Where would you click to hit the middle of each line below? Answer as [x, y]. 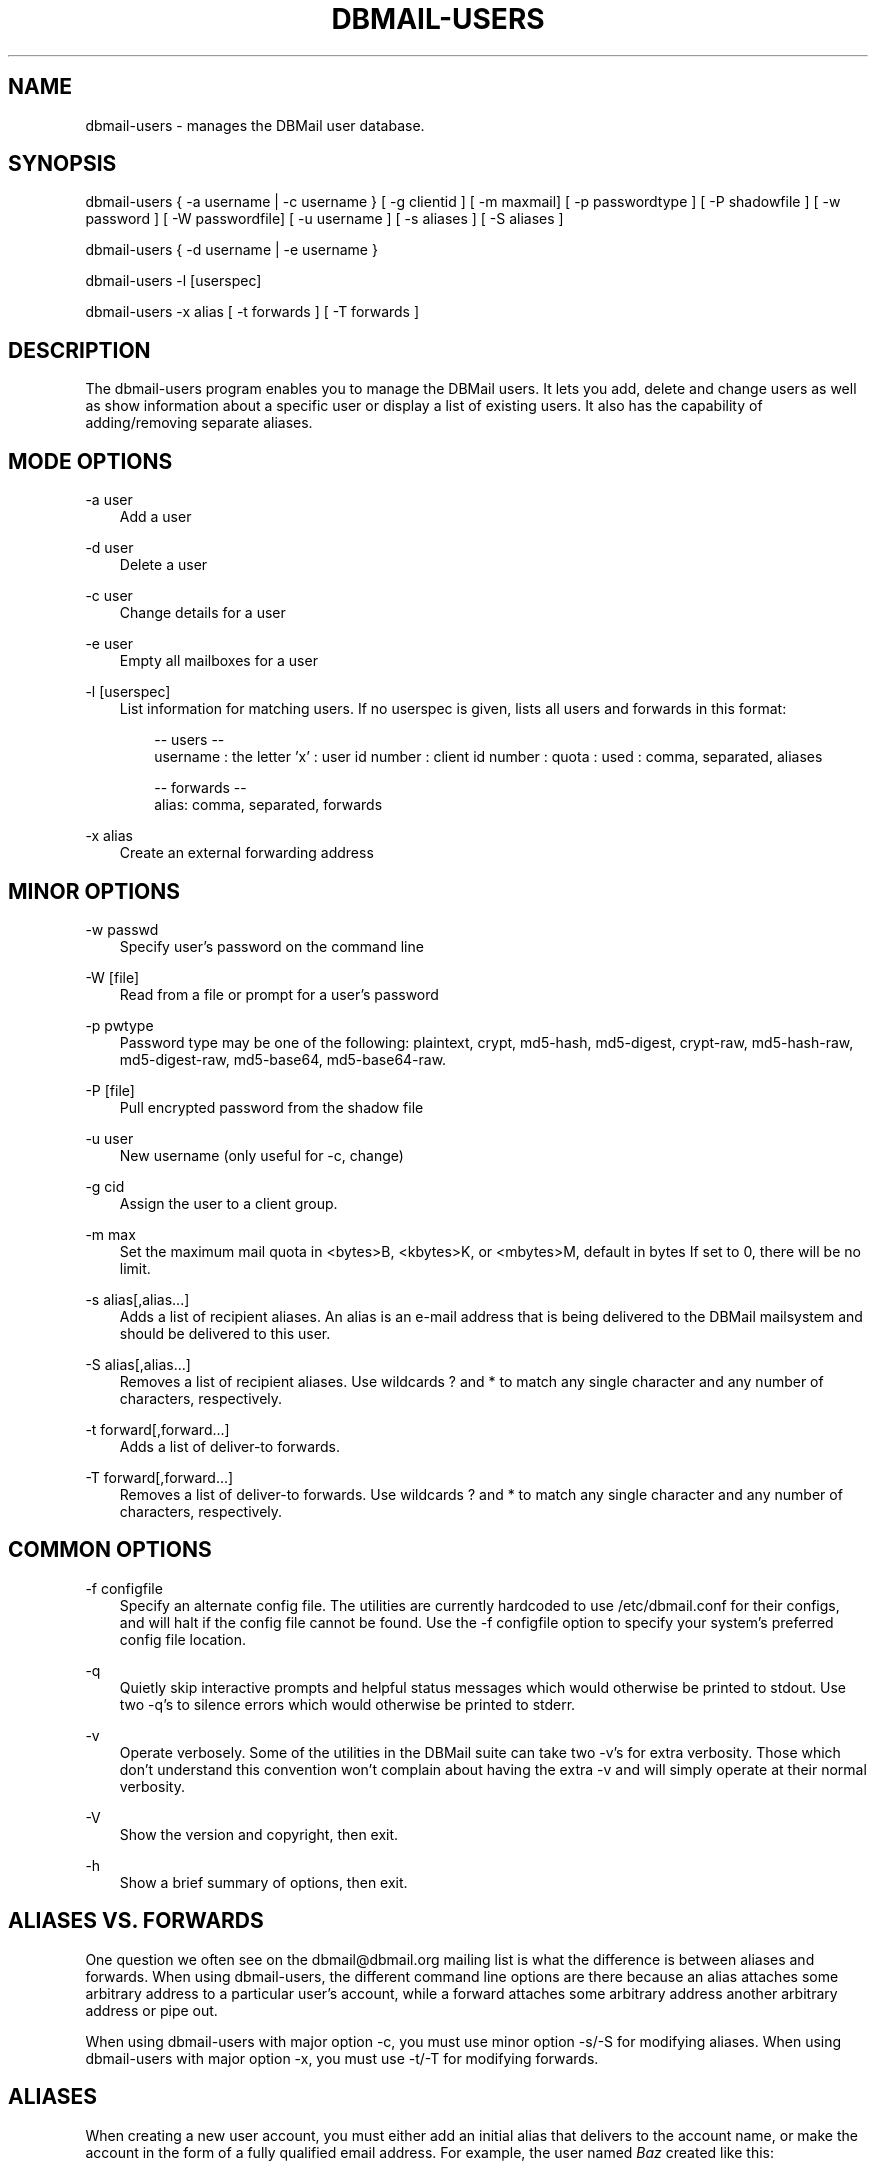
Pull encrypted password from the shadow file [271, 1107]
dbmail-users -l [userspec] [173, 281]
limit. [135, 1268]
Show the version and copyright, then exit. [259, 1834]
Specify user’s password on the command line [271, 946]
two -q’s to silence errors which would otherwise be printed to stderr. [347, 1704]
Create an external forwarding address [246, 853]
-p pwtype [119, 1025]
